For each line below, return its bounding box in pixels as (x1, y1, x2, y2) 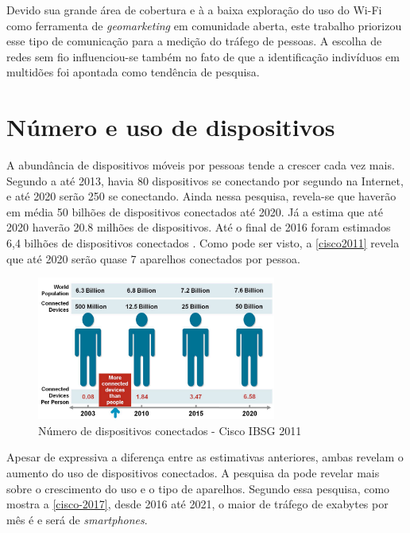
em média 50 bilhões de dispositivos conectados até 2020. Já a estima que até (6, 203, 383, 220)
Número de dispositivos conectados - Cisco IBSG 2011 (38, 422, 302, 438)
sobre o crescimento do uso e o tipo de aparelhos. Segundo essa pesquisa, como (6, 480, 390, 496)
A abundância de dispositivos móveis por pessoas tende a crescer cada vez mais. (6, 157, 395, 173)
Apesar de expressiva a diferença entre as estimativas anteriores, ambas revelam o (6, 449, 404, 465)
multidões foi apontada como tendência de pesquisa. (6, 64, 260, 80)
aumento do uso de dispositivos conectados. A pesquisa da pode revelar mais (6, 464, 380, 480)
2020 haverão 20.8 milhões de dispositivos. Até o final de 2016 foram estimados (6, 219, 391, 235)
